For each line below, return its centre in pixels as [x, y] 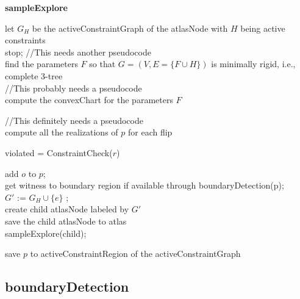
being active [263, 28]
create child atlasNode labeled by [67, 209]
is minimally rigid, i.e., [253, 64]
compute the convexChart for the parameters [89, 100]
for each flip [150, 132]
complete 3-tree [34, 75]
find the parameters [41, 64]
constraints [25, 40]
